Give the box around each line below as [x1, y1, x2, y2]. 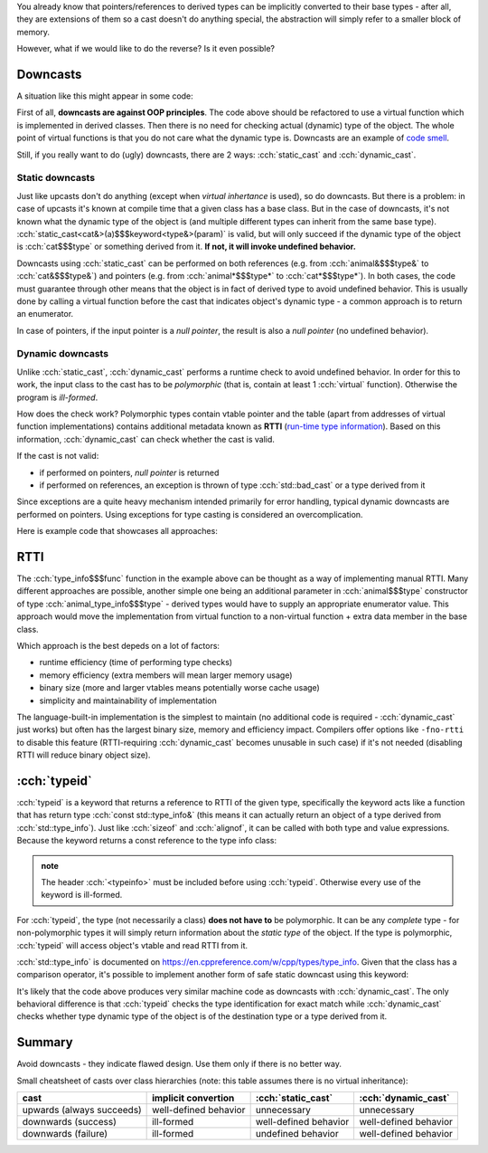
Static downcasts [16, 172, 95, 185]
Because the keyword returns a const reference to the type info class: [16, 835, 277, 846]
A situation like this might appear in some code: [16, 91, 193, 101]
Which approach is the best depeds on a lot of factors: [16, 640, 221, 651]
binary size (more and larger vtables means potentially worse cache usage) [39, 682, 320, 693]
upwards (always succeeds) [22, 1104, 142, 1117]
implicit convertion [152, 1091, 235, 1104]
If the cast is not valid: [16, 451, 99, 462]
